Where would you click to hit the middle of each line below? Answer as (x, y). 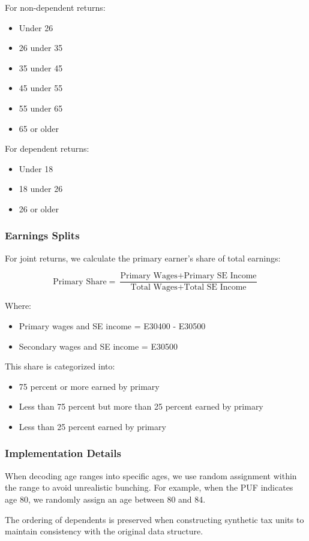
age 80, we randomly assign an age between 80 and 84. (105, 499)
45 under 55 (41, 88)
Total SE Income (215, 288)
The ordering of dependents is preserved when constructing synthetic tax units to (154, 519)
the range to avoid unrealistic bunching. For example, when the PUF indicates (149, 487)
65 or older (39, 128)
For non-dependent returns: (55, 7)
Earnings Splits (42, 235)
